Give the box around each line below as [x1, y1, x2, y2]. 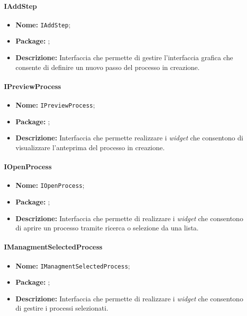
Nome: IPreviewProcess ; [15, 100, 95, 110]
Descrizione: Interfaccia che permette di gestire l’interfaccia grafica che [15, 52, 233, 63]
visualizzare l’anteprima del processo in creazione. [15, 142, 165, 152]
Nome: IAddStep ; [15, 19, 71, 29]
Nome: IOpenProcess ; [15, 180, 85, 190]
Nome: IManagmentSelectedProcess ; [15, 260, 130, 271]
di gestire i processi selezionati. [15, 303, 108, 313]
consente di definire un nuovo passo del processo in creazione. [15, 62, 200, 72]
